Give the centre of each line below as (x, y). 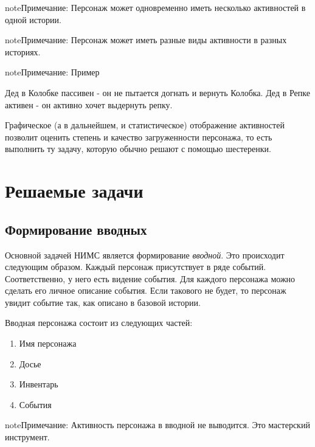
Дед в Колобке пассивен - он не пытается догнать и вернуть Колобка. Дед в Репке (157, 92)
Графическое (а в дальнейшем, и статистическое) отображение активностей (145, 125)
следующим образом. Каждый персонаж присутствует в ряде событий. (136, 267)
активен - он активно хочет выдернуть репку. (89, 104)
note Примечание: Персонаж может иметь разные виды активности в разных (146, 40)
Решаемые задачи (74, 191)
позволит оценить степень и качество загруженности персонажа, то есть (139, 137)
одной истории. (33, 19)
